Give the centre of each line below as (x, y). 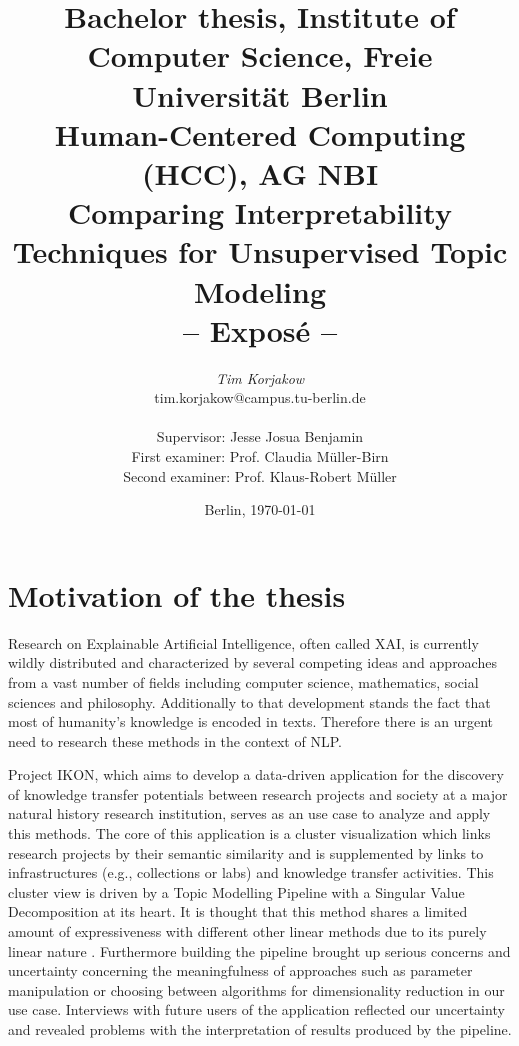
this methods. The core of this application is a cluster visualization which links (249, 833)
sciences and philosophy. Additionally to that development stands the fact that (249, 701)
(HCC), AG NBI (260, 172)
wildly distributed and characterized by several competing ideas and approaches (252, 662)
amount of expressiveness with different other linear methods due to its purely (247, 931)
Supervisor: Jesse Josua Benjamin (260, 436)
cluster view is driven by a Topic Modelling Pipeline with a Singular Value (236, 891)
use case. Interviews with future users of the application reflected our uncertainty (256, 1009)
